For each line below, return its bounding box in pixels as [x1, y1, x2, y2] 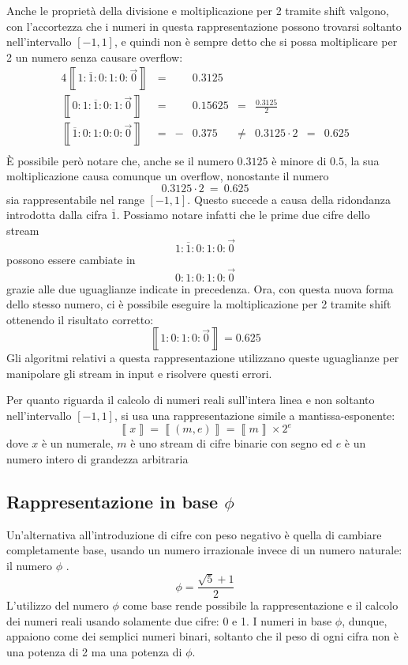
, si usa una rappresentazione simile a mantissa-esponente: [114, 407, 395, 424]
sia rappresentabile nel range [6, 191, 144, 207]
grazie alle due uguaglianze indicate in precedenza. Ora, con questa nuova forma [6, 280, 394, 297]
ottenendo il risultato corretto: [6, 311, 154, 327]
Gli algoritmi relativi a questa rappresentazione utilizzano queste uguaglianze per [6, 350, 399, 366]
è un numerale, [41, 435, 114, 452]
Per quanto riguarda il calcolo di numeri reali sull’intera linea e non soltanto [6, 391, 375, 408]
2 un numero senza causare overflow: [6, 48, 183, 65]
